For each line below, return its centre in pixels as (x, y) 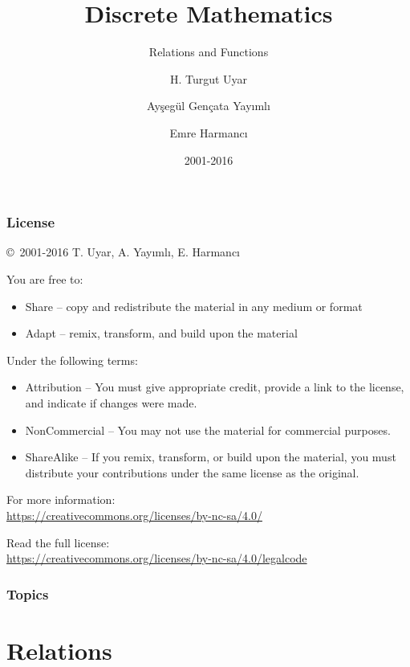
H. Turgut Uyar (209, 78)
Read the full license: (58, 542)
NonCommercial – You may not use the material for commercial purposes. (208, 430)
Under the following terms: (72, 360)
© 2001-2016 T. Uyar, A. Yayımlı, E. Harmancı (124, 252)
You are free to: (45, 278)
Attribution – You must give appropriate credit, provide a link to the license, (215, 387)
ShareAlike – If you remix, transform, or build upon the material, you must (211, 457)
